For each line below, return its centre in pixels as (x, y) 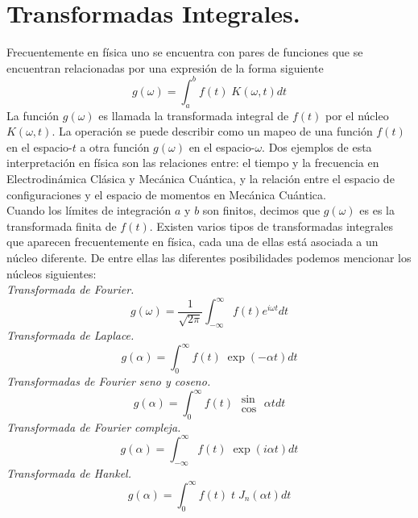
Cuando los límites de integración (89, 210)
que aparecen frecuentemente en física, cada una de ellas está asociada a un (192, 242)
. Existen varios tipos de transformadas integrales (271, 226)
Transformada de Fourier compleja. (94, 426)
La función (33, 115)
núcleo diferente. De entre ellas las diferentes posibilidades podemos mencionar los (209, 257)
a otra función (115, 146)
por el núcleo (357, 115)
